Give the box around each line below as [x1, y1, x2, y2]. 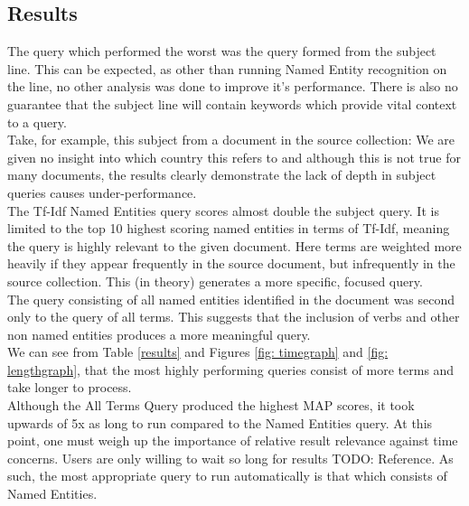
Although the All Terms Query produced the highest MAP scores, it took [7, 396, 415, 415]
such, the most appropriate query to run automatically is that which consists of [7, 466, 447, 485]
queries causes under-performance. [7, 183, 197, 201]
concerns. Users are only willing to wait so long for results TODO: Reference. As [7, 448, 454, 467]
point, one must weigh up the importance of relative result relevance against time [7, 431, 458, 450]
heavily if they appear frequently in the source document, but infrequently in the [7, 254, 455, 273]
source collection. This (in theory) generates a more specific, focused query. [7, 271, 423, 290]
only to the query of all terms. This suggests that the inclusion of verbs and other [7, 307, 460, 326]
